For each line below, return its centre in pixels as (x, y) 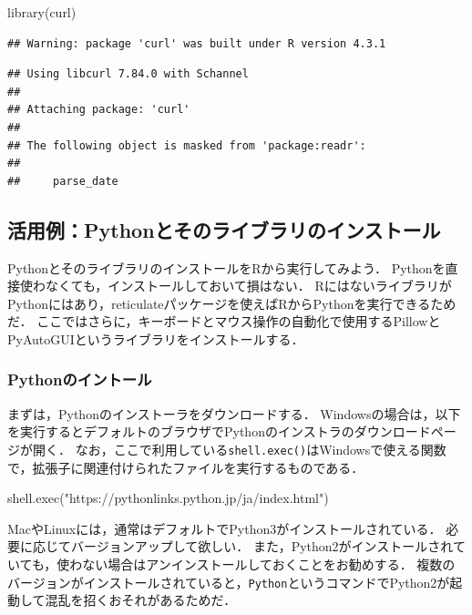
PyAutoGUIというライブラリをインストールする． (156, 338)
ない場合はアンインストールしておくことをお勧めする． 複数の (269, 564)
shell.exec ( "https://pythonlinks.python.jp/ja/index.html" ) (168, 498)
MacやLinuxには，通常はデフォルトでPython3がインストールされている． (225, 528)
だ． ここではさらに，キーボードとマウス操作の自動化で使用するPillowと (224, 321)
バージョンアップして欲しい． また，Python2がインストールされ (262, 546)
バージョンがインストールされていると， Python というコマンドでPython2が (229, 582)
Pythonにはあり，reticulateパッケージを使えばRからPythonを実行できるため (232, 303)
